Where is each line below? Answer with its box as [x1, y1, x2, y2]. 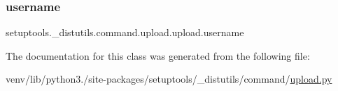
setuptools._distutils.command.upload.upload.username [6, 25, 244, 40]
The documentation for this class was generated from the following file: [6, 48, 310, 63]
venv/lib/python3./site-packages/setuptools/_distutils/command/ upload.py [6, 72, 332, 86]
